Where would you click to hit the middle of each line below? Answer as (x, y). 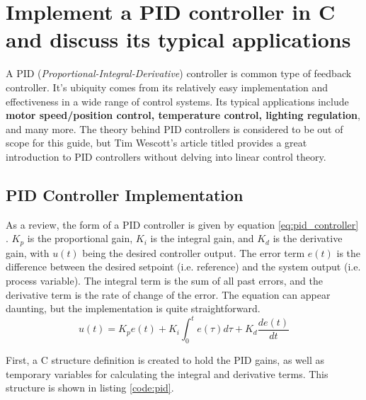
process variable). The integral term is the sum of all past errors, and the (164, 280)
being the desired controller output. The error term (194, 252)
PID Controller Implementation (125, 194)
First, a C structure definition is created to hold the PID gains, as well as (165, 359)
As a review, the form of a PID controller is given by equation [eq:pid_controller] (182, 224)
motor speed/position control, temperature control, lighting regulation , (183, 115)
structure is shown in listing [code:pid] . (90, 388)
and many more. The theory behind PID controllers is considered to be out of (175, 128)
